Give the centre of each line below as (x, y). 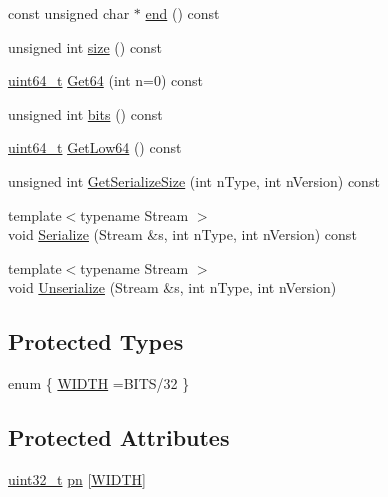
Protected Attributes (119, 437)
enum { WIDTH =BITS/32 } (99, 383)
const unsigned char (69, 13)
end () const (182, 13)
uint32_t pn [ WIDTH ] (77, 478)
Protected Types (96, 341)
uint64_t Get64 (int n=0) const (106, 80)
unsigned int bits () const (85, 113)
